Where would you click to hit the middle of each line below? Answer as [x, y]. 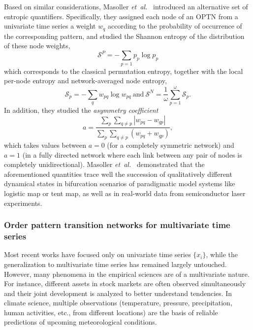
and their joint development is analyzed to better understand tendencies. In [118, 293]
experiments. [23, 203]
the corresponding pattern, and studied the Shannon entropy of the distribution [124, 36]
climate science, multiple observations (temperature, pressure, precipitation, [118, 303]
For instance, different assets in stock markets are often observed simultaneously [125, 283]
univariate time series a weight [50, 26]
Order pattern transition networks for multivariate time [117, 225]
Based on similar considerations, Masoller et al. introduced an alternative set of [126, 6]
